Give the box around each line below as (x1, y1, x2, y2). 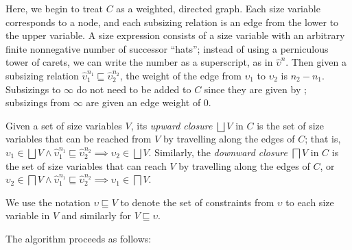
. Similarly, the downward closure (148, 145, 288, 159)
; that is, (305, 132, 341, 146)
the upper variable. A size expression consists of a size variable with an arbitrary (5, 28, 345, 42)
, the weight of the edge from (119, 68, 242, 82)
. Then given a (285, 55, 347, 69)
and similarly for (61, 208, 132, 223)
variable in (5, 208, 50, 223)
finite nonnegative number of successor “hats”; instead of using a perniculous (5, 41, 329, 55)
